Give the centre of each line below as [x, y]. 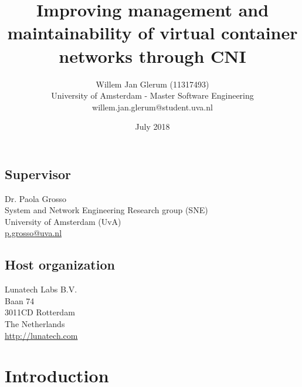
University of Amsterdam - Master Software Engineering [152, 95]
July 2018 [152, 127]
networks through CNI [152, 55]
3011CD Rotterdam [40, 312]
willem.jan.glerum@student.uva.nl [152, 107]
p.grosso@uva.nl [33, 233]
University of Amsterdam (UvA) [63, 221]
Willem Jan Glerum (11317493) [152, 84]
